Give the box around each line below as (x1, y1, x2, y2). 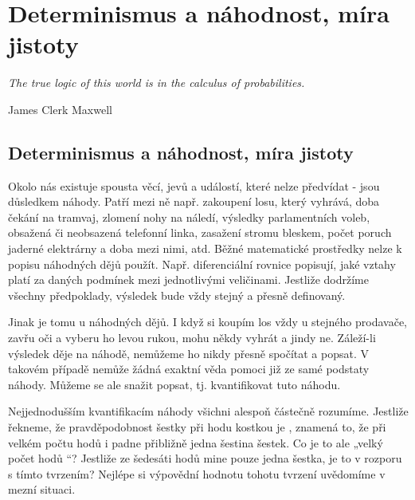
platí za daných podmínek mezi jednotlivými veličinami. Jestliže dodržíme (8, 271, 369, 288)
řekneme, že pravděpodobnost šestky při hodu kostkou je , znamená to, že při (8, 419, 386, 435)
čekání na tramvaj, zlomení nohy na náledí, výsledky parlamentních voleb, (8, 208, 370, 225)
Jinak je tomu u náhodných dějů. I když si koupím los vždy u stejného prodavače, (8, 313, 407, 330)
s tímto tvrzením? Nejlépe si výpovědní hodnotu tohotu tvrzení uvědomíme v (8, 465, 386, 482)
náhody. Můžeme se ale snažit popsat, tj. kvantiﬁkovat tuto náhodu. (8, 376, 341, 392)
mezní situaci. (8, 481, 76, 498)
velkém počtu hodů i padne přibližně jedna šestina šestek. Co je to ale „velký (8, 434, 383, 451)
